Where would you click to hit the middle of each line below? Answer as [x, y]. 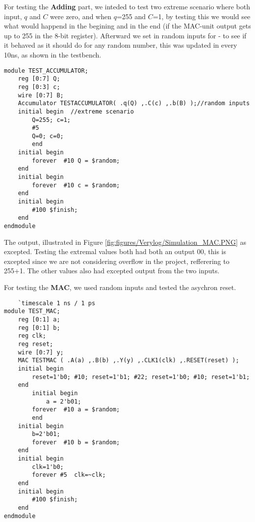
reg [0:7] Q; [39, 79]
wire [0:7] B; [41, 95]
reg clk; [32, 336]
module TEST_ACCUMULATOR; [46, 71]
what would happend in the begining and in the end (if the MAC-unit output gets [127, 26]
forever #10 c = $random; [76, 185]
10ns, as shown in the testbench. [53, 54]
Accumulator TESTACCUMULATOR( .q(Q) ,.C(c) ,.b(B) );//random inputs [134, 103]
